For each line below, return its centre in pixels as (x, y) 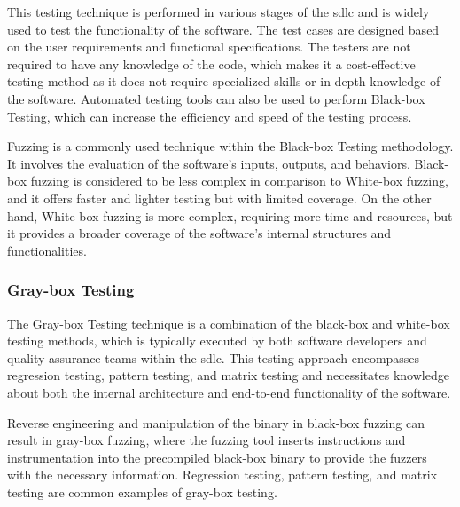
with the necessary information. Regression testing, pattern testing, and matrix (222, 475)
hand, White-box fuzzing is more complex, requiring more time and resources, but (230, 215)
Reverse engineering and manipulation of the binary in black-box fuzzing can (216, 422)
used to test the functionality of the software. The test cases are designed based (223, 29)
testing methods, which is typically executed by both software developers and (217, 341)
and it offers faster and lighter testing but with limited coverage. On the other (219, 198)
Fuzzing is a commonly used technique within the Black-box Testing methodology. (230, 146)
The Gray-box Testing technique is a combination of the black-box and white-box (229, 323)
